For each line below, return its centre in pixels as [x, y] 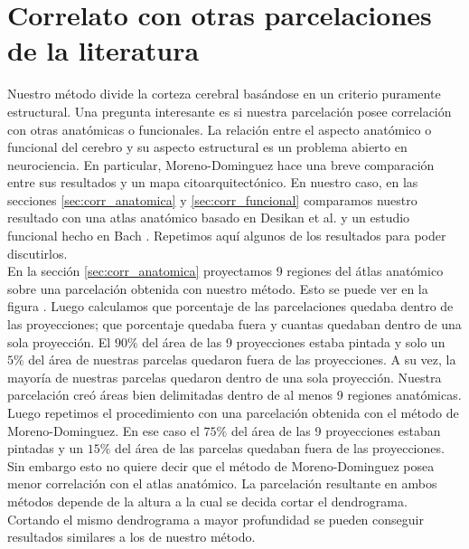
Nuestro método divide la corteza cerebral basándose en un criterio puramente [224, 94]
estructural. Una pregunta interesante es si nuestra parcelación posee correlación [230, 111]
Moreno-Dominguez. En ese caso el [103, 430]
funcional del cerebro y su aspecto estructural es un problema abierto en [207, 147]
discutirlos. [38, 253]
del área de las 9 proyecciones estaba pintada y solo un [294, 341]
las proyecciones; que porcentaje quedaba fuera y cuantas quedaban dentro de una [234, 324]
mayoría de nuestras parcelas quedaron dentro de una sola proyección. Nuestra [225, 377]
